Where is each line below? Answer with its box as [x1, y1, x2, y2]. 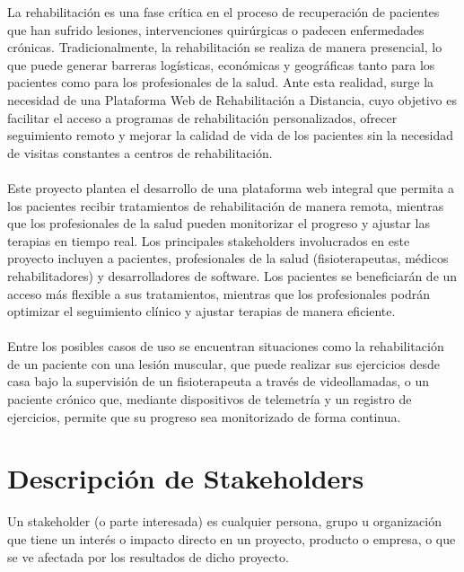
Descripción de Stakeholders [7, 460, 364, 497]
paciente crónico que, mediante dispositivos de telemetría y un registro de [7, 390, 412, 409]
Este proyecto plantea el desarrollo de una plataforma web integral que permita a [7, 178, 454, 197]
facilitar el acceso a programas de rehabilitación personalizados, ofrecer [7, 108, 398, 127]
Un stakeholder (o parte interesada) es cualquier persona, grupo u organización [7, 512, 442, 531]
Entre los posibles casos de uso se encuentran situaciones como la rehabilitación [7, 337, 444, 356]
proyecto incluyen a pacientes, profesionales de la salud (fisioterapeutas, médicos [7, 249, 449, 268]
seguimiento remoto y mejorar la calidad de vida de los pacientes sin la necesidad [7, 126, 454, 145]
